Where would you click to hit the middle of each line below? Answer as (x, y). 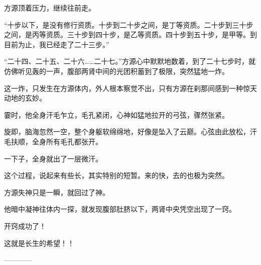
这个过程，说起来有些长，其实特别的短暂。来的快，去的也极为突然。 (116, 175)
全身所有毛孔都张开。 (67, 141)
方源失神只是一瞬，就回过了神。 (57, 192)
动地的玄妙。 (25, 98)
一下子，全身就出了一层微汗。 (53, 158)
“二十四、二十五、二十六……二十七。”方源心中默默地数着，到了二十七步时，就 (130, 61)
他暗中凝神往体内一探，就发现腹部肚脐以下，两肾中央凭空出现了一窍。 (120, 209)
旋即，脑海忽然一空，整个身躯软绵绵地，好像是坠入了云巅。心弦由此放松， (127, 131)
